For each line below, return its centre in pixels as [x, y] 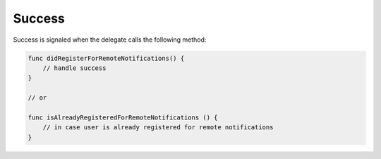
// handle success [74, 68]
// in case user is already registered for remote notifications [158, 128]
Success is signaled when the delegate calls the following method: [110, 40]
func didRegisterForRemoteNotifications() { [106, 58]
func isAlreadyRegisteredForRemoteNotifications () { [123, 117]
